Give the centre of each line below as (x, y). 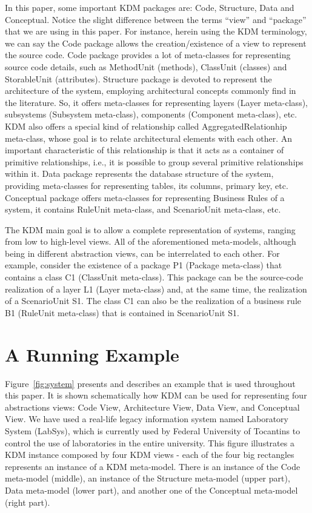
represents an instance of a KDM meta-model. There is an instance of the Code (153, 466)
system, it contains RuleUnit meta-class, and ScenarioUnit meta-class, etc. (143, 209)
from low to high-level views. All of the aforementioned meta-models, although (151, 241)
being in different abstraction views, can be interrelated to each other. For (142, 253)
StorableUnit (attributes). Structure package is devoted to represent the (138, 78)
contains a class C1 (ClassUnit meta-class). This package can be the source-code (154, 277)
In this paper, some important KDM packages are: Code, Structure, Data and (150, 7)
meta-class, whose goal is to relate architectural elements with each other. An (149, 138)
